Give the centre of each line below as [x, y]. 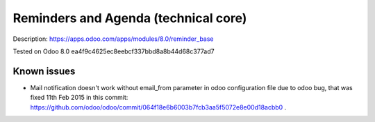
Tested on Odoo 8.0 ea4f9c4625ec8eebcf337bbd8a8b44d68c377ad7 [114, 51]
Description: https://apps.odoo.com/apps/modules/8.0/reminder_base [114, 39]
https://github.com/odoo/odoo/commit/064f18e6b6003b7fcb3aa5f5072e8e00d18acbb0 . [158, 107]
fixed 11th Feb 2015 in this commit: [79, 98]
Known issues [44, 71]
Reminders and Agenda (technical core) [130, 18]
